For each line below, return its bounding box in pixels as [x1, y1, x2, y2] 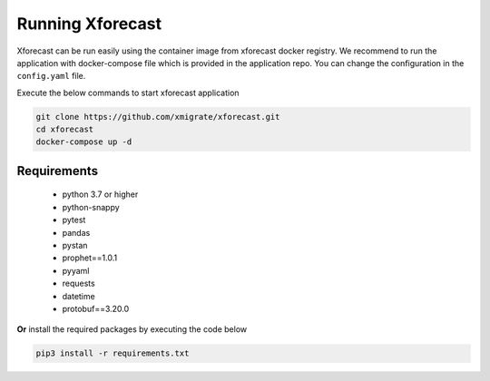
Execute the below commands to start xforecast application [16, 87, 240, 98]
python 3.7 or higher [62, 189, 139, 200]
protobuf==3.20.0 [62, 304, 130, 314]
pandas [62, 227, 91, 238]
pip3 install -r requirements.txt [35, 348, 190, 358]
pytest [62, 214, 86, 226]
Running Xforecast [16, 14, 162, 34]
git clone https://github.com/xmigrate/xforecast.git [35, 112, 280, 122]
